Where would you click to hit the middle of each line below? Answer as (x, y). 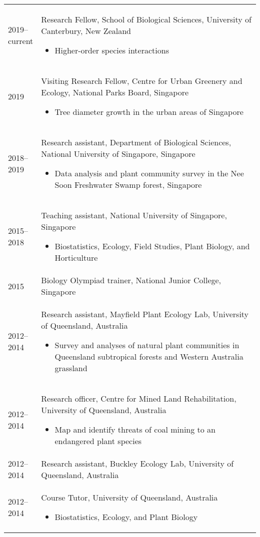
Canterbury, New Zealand (86, 31)
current (21, 40)
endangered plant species (98, 441)
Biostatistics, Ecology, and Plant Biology (126, 517)
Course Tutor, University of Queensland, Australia (129, 497)
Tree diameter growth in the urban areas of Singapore (149, 112)
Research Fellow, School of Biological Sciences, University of (146, 19)
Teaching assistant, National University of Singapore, (134, 215)
